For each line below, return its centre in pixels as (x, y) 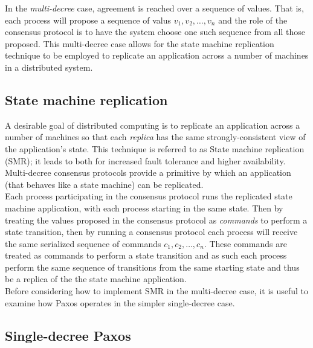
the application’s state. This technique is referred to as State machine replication (155, 148)
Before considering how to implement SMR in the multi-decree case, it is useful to (157, 291)
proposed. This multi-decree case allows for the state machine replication (140, 43)
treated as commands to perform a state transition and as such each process (146, 255)
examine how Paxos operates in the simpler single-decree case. (120, 302)
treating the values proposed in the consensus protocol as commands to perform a (156, 220)
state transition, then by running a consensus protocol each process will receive (151, 232)
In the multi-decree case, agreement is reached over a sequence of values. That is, (154, 8)
